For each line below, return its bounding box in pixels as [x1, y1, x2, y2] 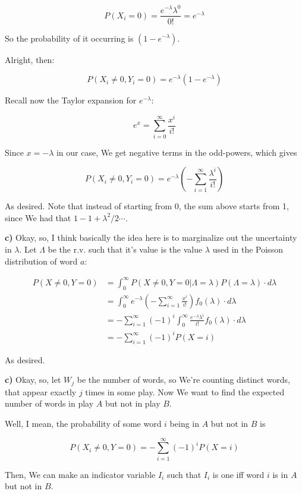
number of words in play [5, 397, 94, 410]
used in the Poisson [212, 243, 283, 255]
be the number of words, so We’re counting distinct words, [77, 373, 291, 386]
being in [169, 417, 200, 430]
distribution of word [5, 254, 78, 267]
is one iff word [212, 468, 265, 480]
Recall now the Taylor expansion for [5, 94, 137, 106]
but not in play [105, 397, 161, 410]
